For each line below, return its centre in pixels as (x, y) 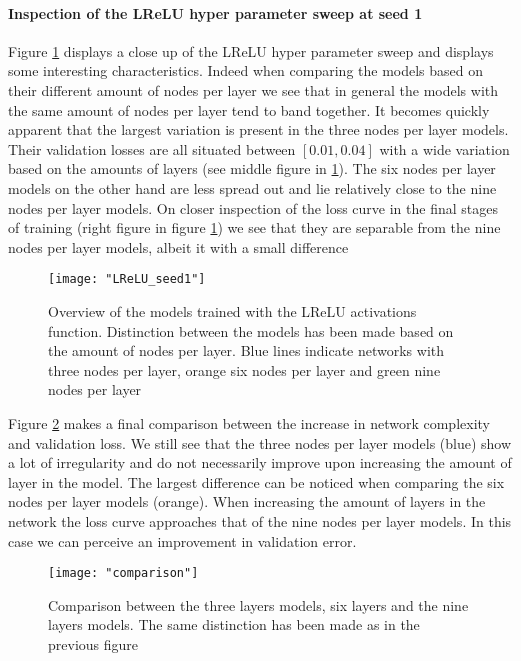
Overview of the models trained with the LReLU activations (232, 310)
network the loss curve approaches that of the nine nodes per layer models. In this (260, 520)
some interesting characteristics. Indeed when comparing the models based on (246, 70)
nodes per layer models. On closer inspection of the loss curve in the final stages (253, 207)
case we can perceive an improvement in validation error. (182, 540)
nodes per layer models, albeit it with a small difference (178, 246)
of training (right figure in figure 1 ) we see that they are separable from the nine (254, 227)
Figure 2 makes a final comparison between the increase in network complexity (249, 422)
